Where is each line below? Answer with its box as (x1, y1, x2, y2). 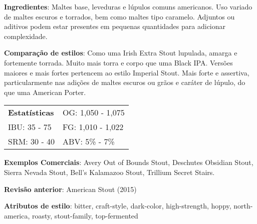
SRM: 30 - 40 (8, 135, 55, 147)
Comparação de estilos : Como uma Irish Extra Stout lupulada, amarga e (4, 47, 237, 58)
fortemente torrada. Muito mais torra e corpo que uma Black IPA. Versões (4, 57, 233, 67)
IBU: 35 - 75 (8, 121, 52, 133)
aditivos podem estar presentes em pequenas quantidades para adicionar (4, 21, 226, 31)
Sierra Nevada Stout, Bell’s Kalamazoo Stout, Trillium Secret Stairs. (4, 166, 215, 177)
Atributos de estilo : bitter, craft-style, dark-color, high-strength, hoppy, (4, 200, 231, 211)
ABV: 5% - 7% (63, 135, 115, 147)
